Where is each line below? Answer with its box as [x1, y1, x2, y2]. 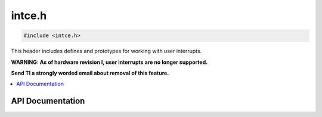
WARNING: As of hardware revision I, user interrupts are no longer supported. [11, 59, 208, 66]
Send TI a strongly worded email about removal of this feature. [11, 69, 169, 76]
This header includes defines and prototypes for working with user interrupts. [11, 48, 202, 55]
